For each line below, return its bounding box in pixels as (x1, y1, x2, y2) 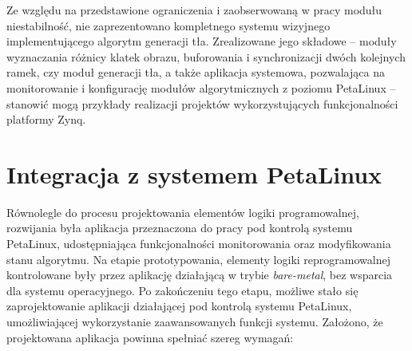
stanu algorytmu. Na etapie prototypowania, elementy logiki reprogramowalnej (6, 250, 390, 267)
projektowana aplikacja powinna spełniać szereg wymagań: (6, 329, 294, 345)
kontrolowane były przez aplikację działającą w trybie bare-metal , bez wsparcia (6, 266, 393, 283)
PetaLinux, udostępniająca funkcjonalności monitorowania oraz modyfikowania (6, 235, 391, 252)
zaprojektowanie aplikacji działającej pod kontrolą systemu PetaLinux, (6, 298, 352, 314)
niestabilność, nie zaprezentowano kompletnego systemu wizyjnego (6, 17, 331, 34)
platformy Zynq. (6, 111, 86, 128)
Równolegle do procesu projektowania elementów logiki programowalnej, (6, 203, 359, 220)
